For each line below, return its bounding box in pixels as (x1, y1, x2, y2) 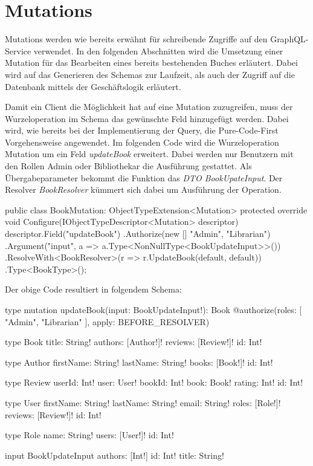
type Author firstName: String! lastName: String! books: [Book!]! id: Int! (5, 355, 273, 368)
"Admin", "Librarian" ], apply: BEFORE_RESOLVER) (5, 315, 210, 328)
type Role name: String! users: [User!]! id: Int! (5, 429, 174, 441)
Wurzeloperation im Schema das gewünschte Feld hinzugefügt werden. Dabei (5, 112, 289, 125)
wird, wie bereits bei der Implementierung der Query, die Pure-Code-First (5, 124, 279, 137)
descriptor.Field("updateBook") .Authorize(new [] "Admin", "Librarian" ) (5, 227, 271, 240)
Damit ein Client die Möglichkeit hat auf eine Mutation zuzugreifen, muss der (5, 100, 293, 113)
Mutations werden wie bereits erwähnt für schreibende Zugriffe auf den (5, 33, 268, 45)
